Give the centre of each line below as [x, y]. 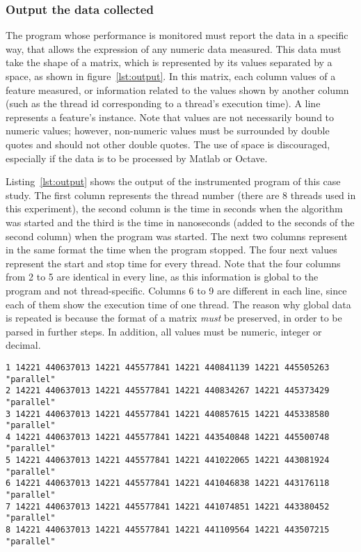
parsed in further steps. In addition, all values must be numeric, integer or [164, 331]
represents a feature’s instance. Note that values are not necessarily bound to [170, 117]
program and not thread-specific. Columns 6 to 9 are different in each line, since [176, 290]
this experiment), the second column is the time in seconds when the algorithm [174, 208]
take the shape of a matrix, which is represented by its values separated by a [169, 62]
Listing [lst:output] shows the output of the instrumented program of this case [173, 181]
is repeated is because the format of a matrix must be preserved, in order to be [174, 318]
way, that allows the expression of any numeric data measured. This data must [174, 48]
